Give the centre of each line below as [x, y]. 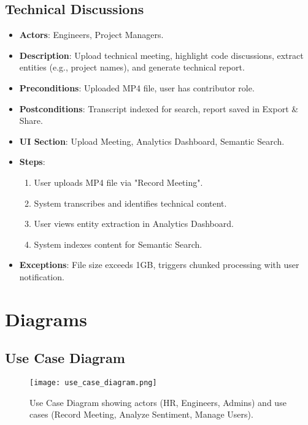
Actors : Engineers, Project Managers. [91, 35]
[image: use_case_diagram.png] [93, 383]
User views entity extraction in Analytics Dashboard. [134, 224]
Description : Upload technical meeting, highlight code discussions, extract [161, 55]
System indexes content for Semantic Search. [118, 244]
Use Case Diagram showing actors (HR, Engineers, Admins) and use [158, 402]
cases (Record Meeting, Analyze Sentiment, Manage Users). [141, 414]
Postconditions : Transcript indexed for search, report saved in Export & [159, 108]
